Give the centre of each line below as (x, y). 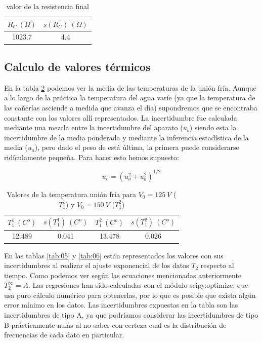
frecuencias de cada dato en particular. (64, 335)
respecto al (217, 265)
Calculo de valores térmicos (77, 66)
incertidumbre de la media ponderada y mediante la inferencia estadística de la (126, 137)
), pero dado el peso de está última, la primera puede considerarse (137, 147)
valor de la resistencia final (48, 6)
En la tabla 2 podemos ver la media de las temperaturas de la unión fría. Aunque (130, 87)
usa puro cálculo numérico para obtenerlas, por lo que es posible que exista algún (130, 295)
